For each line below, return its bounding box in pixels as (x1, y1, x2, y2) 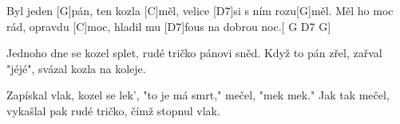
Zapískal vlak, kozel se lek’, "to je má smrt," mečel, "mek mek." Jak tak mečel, (6, 87, 390, 103)
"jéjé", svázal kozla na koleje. (6, 60, 146, 76)
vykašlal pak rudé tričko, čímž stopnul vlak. (6, 102, 220, 118)
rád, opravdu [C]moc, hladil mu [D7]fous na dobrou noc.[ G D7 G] (6, 17, 331, 34)
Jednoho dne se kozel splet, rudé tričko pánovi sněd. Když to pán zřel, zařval (6, 45, 382, 61)
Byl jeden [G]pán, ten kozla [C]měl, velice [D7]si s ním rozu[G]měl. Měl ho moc (6, 2, 394, 18)
